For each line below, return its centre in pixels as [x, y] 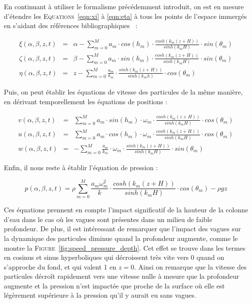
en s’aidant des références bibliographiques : [71, 25]
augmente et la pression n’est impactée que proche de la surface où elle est [114, 285]
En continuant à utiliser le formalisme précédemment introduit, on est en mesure [124, 6]
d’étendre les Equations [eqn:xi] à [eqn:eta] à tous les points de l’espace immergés [126, 16]
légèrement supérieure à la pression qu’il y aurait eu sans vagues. [100, 295]
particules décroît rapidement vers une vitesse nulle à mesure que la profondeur [122, 276]
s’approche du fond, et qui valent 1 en [60, 266]
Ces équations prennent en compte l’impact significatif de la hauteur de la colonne [126, 210]
